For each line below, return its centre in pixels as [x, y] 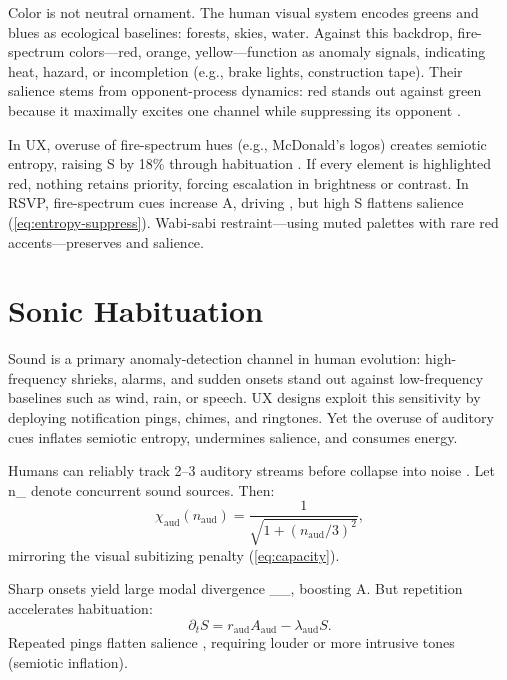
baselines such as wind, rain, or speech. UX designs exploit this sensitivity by [244, 397]
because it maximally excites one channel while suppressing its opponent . [234, 109]
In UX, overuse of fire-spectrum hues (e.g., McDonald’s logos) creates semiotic [247, 143]
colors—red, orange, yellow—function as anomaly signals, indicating [277, 51]
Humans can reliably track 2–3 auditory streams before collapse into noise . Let [251, 470]
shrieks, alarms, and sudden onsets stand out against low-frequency [277, 377]
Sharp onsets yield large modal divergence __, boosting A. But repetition [235, 588]
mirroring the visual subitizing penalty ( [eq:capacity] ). [174, 554]
